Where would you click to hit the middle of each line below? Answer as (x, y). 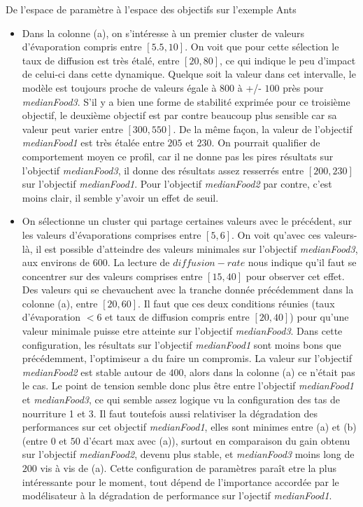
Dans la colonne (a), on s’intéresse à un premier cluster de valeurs (163, 33)
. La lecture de (138, 262)
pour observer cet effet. (295, 276)
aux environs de (56, 262)
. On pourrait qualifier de (266, 143)
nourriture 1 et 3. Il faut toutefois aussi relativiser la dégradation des (170, 413)
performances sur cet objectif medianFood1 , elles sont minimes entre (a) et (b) (189, 427)
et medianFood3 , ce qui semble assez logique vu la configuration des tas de (181, 400)
